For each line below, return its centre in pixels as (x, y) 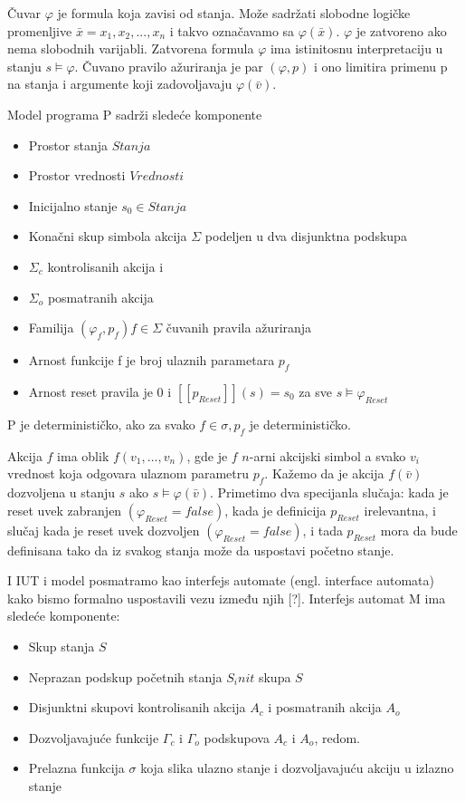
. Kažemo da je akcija (324, 473)
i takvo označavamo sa (232, 30)
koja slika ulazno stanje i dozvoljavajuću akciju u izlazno (297, 768)
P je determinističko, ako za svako (101, 424)
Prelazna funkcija (76, 768)
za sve (315, 391)
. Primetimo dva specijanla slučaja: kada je (329, 492)
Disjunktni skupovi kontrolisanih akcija (137, 707)
